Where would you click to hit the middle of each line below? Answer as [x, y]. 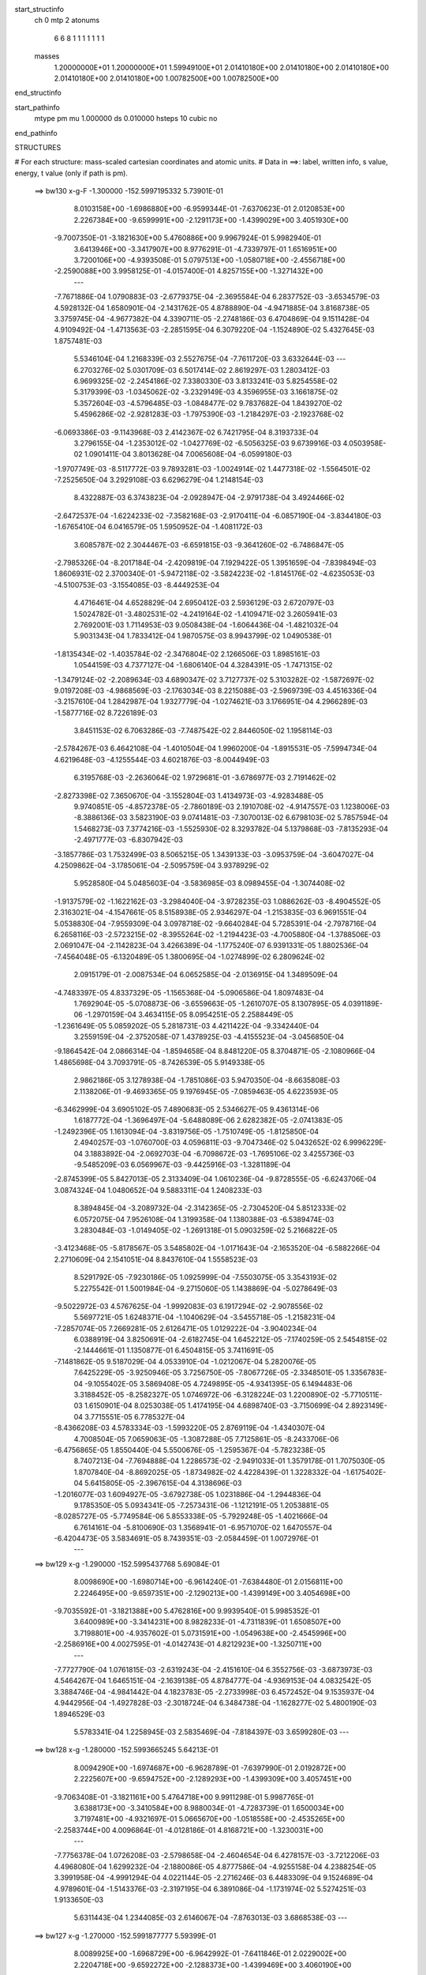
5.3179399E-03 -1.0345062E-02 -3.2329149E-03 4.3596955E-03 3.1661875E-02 [206, 392]
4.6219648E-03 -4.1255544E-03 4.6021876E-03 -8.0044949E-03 [162, 759]
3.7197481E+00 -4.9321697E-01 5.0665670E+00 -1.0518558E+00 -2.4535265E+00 [209, 1819]
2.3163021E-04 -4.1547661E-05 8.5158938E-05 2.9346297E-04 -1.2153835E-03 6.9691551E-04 [210, 912]
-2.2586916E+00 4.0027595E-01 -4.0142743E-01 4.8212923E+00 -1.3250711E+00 [188, 1644]
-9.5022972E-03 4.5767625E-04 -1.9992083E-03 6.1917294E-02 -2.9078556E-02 [189, 1306]
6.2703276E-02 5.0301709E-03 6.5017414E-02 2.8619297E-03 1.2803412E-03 [202, 370]
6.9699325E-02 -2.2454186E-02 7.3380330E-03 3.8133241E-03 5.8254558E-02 [206, 381]
